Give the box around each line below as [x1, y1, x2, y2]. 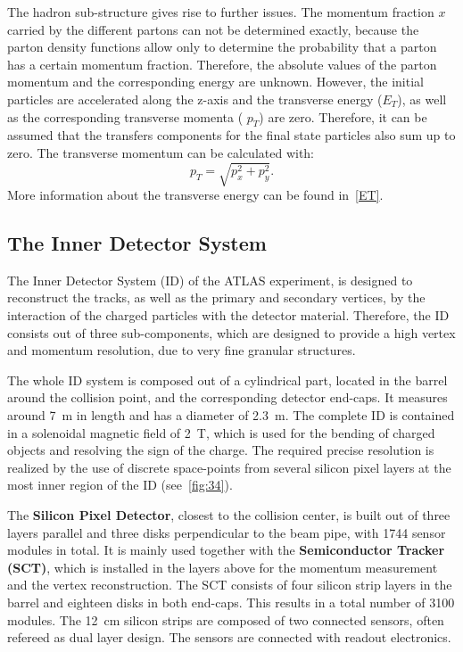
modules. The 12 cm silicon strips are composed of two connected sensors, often [7, 610, 444, 629]
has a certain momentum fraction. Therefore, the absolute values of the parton [7, 54, 437, 73]
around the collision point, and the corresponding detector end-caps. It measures [7, 388, 448, 407]
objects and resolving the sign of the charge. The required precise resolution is [7, 441, 434, 459]
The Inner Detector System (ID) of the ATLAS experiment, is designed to [7, 270, 413, 289]
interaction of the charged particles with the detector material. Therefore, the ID [7, 306, 450, 325]
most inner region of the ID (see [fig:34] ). [7, 475, 233, 494]
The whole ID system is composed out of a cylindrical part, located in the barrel [7, 370, 448, 389]
